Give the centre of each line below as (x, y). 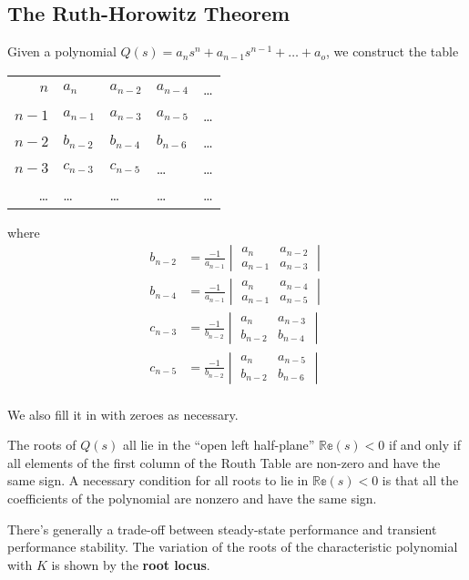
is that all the (420, 480)
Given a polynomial (62, 51)
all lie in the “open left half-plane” (219, 445)
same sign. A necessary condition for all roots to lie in (158, 480)
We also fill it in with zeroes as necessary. (123, 414)
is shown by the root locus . (131, 564)
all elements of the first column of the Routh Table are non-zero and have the (224, 462)
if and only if (425, 445)
